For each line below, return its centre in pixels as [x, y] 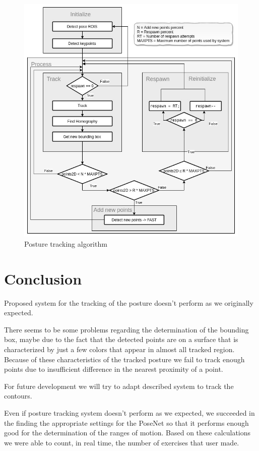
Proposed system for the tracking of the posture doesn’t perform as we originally [129, 302]
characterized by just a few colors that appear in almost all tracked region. [119, 349]
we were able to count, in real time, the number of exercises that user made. [122, 442]
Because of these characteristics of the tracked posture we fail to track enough [124, 359]
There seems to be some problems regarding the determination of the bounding [126, 329]
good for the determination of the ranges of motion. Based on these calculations [127, 433]
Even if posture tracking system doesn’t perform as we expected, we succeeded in [129, 413]
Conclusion [43, 278]
